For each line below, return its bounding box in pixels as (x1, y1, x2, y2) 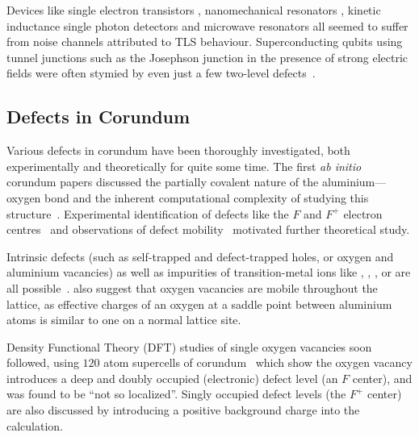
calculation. (6, 417, 64, 434)
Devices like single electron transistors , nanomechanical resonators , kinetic (6, 2, 381, 18)
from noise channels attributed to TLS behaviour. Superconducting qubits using (6, 33, 403, 50)
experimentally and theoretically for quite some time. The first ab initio (6, 157, 362, 174)
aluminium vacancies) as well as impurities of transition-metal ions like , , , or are (6, 264, 411, 281)
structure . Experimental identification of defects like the (6, 205, 289, 222)
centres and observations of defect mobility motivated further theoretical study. (6, 221, 410, 238)
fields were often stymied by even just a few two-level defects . (6, 65, 316, 81)
